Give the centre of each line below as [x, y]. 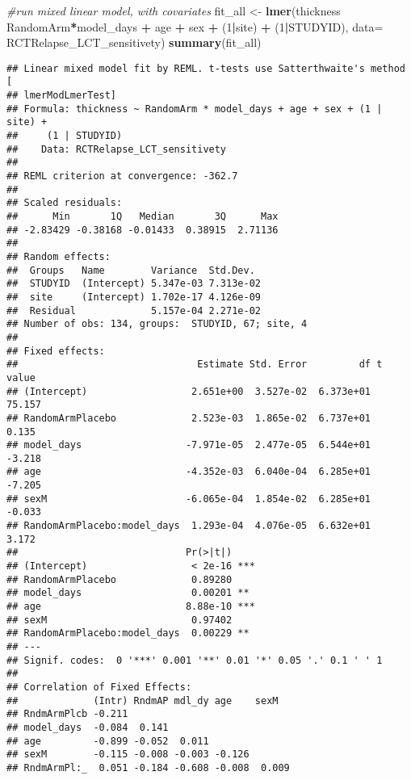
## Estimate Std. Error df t [195, 365]
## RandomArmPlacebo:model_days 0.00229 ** [128, 633]
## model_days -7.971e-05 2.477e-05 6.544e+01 [189, 445]
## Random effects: [59, 256]
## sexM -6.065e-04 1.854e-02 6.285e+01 [189, 499]
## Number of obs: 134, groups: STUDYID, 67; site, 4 [157, 324]
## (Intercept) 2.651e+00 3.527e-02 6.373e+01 [189, 391]
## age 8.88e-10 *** [131, 607]
